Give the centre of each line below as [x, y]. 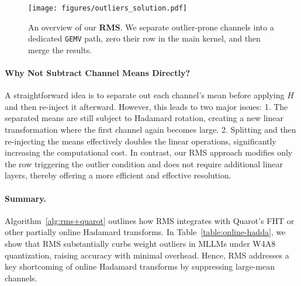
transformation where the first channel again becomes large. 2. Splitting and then [150, 130]
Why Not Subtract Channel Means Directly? [98, 73]
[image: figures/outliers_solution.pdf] [108, 8]
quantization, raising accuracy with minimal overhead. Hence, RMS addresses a [147, 255]
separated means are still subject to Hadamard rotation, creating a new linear [144, 118]
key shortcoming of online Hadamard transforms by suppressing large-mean [140, 266]
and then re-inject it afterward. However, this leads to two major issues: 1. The [146, 106]
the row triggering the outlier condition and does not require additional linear [144, 163]
